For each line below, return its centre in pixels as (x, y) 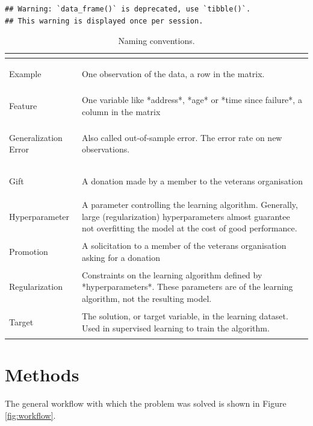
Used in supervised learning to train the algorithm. (175, 327)
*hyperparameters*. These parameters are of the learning (187, 287)
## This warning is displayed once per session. (104, 21)
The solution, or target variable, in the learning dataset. (185, 316)
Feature (23, 105)
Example (25, 74)
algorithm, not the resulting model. (147, 299)
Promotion (29, 252)
